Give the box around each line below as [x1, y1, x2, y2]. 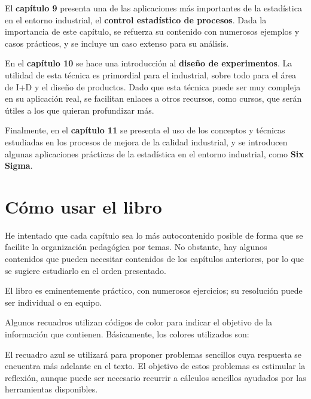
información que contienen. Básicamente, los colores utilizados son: [5, 328, 249, 340]
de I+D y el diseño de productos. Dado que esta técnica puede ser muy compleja [5, 80, 301, 93]
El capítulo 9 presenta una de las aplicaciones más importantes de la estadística [5, 2, 302, 14]
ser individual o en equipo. [5, 296, 102, 308]
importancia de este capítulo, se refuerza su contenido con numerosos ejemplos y [5, 25, 300, 38]
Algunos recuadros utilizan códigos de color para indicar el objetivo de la [5, 316, 272, 328]
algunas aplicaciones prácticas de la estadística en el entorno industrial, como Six [5, 147, 304, 160]
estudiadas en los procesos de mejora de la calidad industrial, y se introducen [5, 135, 288, 148]
